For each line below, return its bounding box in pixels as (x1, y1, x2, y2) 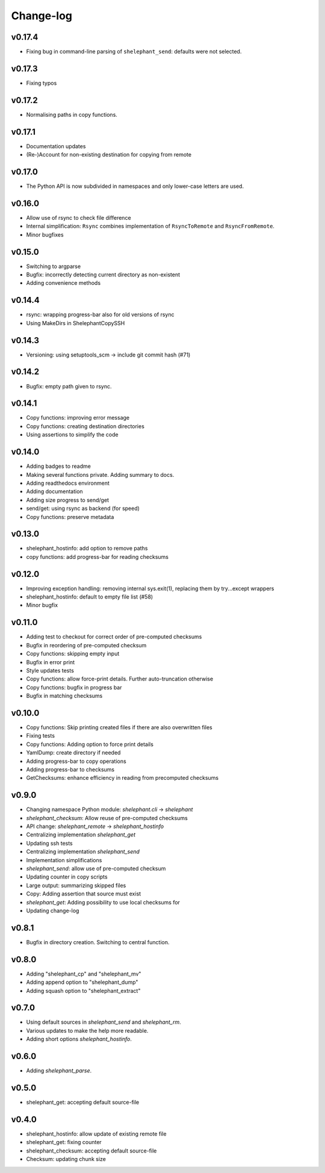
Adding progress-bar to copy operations (26, 758, 126, 765)
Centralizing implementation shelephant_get (26, 831, 135, 838)
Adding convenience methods (26, 279, 101, 287)
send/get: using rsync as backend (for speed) (26, 505, 140, 512)
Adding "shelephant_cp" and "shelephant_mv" (26, 970, 141, 977)
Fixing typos (26, 79, 57, 87)
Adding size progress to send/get (26, 496, 110, 503)
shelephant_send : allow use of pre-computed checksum (26, 865, 166, 873)
